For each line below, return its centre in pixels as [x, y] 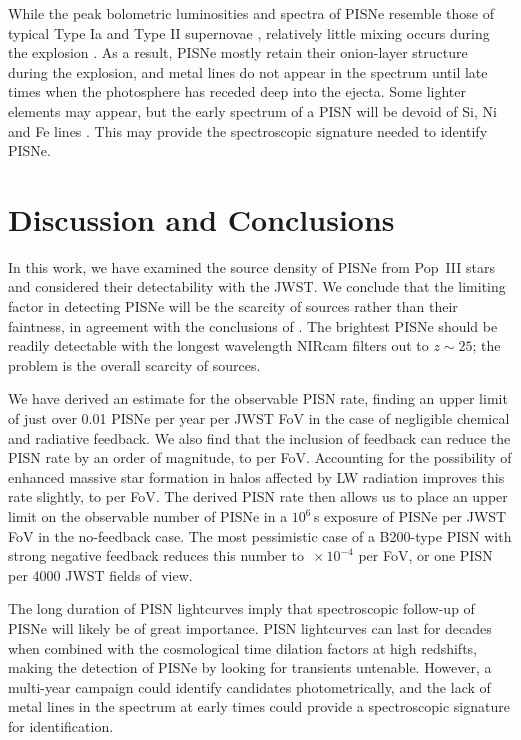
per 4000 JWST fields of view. [100, 574]
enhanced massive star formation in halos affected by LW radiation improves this [256, 476]
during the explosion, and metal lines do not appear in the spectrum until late [248, 71]
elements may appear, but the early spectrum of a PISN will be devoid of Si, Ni [252, 110]
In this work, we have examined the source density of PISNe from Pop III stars [252, 266]
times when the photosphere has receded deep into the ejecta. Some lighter [237, 91]
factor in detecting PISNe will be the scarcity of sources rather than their [233, 306]
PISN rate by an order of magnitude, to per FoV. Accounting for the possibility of [260, 457]
